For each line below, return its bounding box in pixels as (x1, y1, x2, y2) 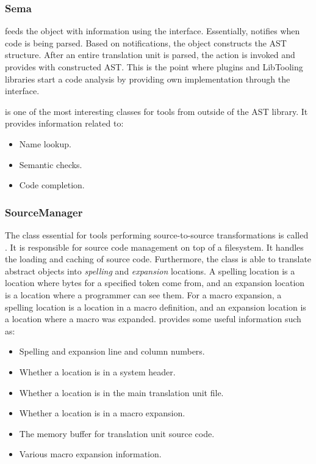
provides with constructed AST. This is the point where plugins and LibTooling (5, 61, 303, 73)
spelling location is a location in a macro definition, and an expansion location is (5, 300, 306, 313)
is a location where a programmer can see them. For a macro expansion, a (5, 288, 282, 301)
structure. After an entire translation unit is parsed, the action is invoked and (5, 48, 295, 61)
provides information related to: (5, 117, 124, 130)
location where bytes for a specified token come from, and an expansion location (5, 276, 305, 289)
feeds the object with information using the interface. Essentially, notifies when (5, 24, 300, 37)
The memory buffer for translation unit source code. (19, 427, 215, 440)
